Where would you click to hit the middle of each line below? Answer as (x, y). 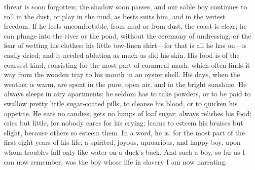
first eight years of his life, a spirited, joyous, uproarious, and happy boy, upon (122, 142)
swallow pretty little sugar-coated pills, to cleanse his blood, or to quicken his (121, 103)
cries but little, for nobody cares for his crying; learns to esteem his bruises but (124, 123)
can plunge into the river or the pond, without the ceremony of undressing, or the (127, 35)
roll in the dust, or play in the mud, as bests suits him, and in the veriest (115, 16)
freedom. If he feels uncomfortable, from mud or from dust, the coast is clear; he (126, 26)
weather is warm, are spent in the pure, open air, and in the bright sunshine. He (125, 84)
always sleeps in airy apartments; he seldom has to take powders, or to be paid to (127, 94)
